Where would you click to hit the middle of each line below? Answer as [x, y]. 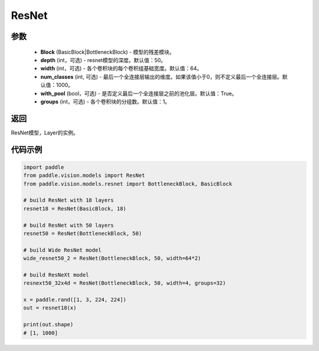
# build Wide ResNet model [62, 250]
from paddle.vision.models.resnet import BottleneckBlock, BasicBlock [128, 184]
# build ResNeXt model [56, 275]
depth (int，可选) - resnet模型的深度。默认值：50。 [103, 60]
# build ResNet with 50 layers [69, 225]
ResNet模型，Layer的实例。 [45, 133]
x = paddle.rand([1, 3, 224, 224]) [75, 300]
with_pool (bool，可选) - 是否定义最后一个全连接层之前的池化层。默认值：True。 [139, 93]
